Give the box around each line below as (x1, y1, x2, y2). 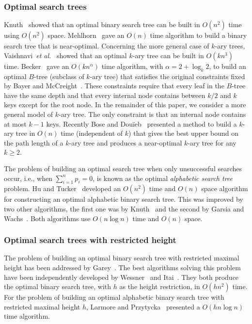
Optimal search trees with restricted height (4, 234, 176, 246)
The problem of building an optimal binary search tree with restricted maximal (4, 253, 239, 263)
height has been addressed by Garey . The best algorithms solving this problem (4, 262, 241, 272)
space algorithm (201, 183, 248, 194)
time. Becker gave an (4, 61, 69, 71)
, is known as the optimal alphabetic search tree (93, 173, 233, 183)
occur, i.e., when (4, 173, 52, 183)
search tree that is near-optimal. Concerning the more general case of (4, 41, 209, 51)
